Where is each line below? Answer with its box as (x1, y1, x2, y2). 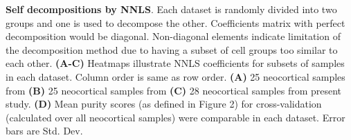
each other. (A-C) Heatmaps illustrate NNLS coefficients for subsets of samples (6, 56, 345, 70)
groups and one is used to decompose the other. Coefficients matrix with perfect (6, 15, 345, 30)
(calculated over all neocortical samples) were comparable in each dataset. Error (6, 110, 345, 124)
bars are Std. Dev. (6, 123, 83, 138)
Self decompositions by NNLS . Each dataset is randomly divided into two (6, 2, 337, 16)
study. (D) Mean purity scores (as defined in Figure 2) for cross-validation (6, 97, 322, 111)
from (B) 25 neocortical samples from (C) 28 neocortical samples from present (6, 83, 342, 97)
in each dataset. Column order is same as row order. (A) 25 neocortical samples (6, 69, 345, 83)
